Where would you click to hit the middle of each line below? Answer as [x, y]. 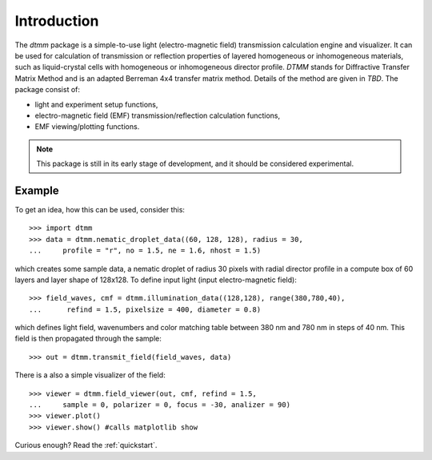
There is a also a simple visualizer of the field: [90, 375]
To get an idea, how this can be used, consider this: [100, 209]
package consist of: [47, 90]
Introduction [57, 21]
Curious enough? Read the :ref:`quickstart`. [86, 446]
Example [37, 190]
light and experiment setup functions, [96, 104]
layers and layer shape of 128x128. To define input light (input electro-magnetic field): [156, 280]
